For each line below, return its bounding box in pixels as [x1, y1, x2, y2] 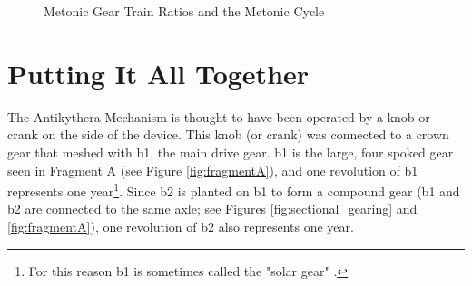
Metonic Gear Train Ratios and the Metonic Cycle [44, 2, 325, 20]
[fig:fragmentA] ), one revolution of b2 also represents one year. [7, 216, 354, 235]
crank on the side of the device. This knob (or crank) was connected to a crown [7, 125, 449, 144]
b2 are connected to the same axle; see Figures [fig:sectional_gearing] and [7, 199, 418, 218]
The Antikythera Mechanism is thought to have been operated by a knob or [7, 107, 430, 126]
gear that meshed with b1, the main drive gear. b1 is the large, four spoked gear [7, 142, 454, 161]
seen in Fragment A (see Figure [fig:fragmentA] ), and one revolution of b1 [7, 160, 418, 179]
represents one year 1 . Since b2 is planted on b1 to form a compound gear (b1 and [7, 179, 460, 200]
